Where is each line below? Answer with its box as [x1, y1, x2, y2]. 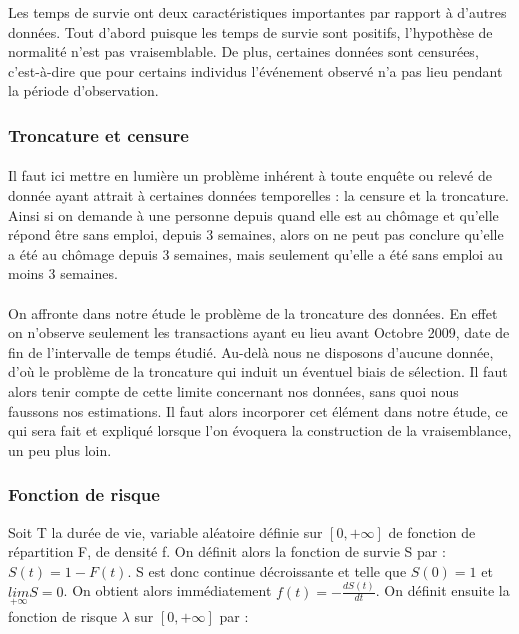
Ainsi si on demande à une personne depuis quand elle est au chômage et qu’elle [8, 204, 499, 225]
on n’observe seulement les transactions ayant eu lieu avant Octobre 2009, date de [8, 322, 510, 343]
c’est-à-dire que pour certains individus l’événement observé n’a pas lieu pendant [8, 60, 503, 81]
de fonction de [388, 521, 476, 542]
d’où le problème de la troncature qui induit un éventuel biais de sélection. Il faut [8, 361, 508, 382]
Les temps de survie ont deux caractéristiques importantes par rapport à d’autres [8, 2, 507, 22]
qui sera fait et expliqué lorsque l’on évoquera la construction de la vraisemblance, [8, 420, 512, 441]
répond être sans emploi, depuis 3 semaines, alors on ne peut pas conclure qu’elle [8, 224, 504, 245]
